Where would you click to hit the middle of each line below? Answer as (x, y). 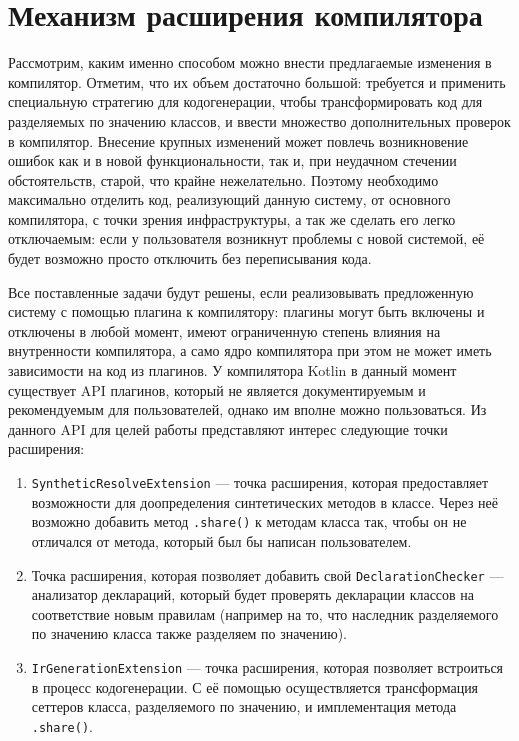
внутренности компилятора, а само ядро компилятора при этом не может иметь (250, 350)
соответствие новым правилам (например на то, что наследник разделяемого (265, 613)
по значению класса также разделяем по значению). (189, 633)
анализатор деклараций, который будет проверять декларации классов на (253, 594)
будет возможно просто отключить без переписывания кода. (190, 258)
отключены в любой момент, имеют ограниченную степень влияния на (224, 330)
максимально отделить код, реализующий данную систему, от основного (229, 199)
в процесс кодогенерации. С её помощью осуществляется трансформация (255, 686)
